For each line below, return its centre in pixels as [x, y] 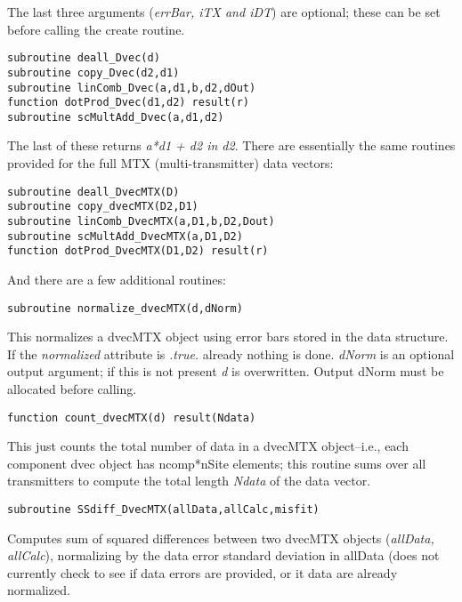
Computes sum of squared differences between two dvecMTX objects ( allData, [221, 538]
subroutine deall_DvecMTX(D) [93, 192]
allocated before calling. [72, 388]
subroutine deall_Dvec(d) [84, 58]
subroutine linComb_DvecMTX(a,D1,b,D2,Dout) [141, 221]
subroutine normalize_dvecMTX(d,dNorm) [125, 308]
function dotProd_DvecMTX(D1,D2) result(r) [138, 251]
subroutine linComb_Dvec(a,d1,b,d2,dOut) [132, 88]
